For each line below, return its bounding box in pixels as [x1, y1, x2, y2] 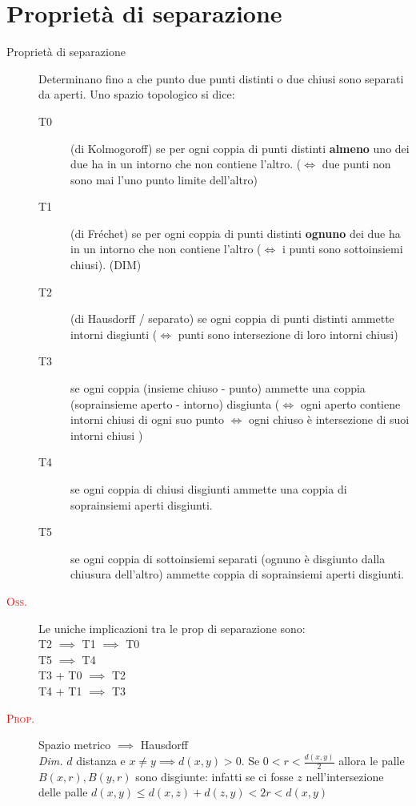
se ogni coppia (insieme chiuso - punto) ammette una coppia [70, 380, 366, 397]
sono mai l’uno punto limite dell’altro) [70, 171, 258, 187]
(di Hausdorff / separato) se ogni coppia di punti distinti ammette [70, 310, 394, 327]
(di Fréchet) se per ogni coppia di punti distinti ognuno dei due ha [70, 224, 401, 241]
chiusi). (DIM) [70, 256, 142, 273]
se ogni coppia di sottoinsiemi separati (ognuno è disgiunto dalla [70, 550, 386, 566]
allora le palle [338, 752, 405, 769]
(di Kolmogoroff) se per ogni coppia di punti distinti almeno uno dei [70, 139, 410, 156]
